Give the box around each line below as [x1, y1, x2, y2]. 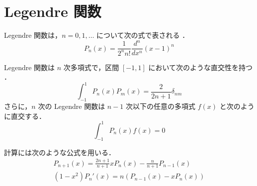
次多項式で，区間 [63, 62, 119, 72]
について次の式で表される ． [96, 30, 189, 40]
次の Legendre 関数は [38, 101, 105, 111]
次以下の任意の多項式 [126, 101, 196, 111]
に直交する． [4, 110, 46, 121]
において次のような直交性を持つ [148, 62, 253, 72]
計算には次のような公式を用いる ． [4, 147, 115, 157]
